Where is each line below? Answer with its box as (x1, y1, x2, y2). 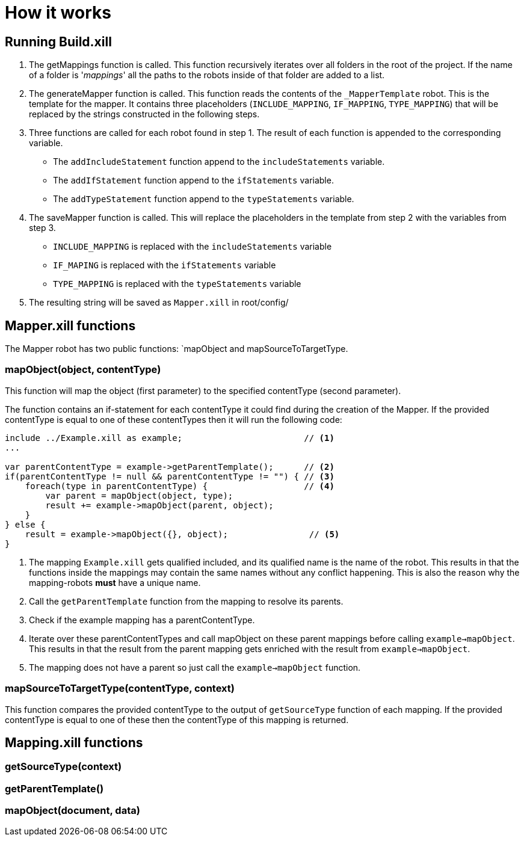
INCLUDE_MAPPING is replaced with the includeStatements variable (53, 241, 332, 252)
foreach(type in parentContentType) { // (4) (25, 481, 334, 491)
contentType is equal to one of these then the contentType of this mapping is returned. (5, 714, 349, 725)
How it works (5, 2, 111, 23)
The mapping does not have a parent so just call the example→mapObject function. (29, 662, 361, 673)
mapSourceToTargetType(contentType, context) (5, 682, 235, 695)
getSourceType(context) (5, 760, 122, 773)
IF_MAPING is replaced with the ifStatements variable (53, 260, 276, 271)
